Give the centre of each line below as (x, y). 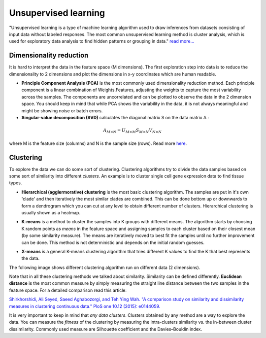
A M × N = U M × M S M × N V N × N (133, 131)
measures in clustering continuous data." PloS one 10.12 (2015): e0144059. (85, 306)
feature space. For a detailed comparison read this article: (68, 290)
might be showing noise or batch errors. (62, 110)
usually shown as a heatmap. (51, 212)
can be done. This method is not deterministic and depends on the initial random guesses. (113, 242)
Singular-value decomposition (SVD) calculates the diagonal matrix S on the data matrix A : (115, 117)
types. (16, 183)
